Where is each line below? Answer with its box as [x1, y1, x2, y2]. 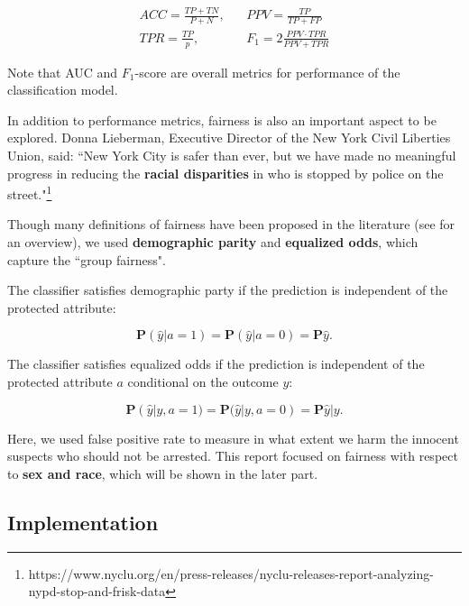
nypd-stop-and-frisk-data [28, 582, 166, 601]
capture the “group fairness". [7, 250, 166, 269]
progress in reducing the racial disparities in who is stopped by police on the [7, 163, 444, 182]
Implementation [7, 508, 159, 536]
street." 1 [7, 182, 52, 203]
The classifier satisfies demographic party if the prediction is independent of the [7, 280, 448, 299]
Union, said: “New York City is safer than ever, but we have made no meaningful [7, 145, 456, 164]
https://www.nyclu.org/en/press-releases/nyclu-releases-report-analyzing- [28, 564, 434, 583]
